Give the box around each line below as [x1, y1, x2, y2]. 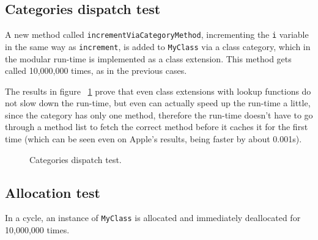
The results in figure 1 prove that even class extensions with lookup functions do [5, 84, 311, 97]
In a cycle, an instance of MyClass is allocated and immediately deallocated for [5, 211, 301, 224]
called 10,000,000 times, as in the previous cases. [5, 64, 187, 77]
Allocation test [5, 183, 100, 202]
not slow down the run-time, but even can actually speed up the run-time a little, [5, 96, 311, 109]
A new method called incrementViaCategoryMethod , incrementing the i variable [5, 28, 309, 41]
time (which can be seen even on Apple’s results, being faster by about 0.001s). [5, 133, 302, 145]
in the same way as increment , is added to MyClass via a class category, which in [5, 40, 311, 53]
